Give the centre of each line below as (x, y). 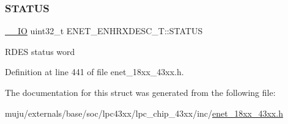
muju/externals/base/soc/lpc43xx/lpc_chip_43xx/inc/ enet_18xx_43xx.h (144, 113)
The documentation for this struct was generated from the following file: (140, 92)
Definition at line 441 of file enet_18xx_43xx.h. (94, 72)
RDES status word (40, 51)
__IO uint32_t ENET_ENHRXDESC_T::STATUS (104, 31)
